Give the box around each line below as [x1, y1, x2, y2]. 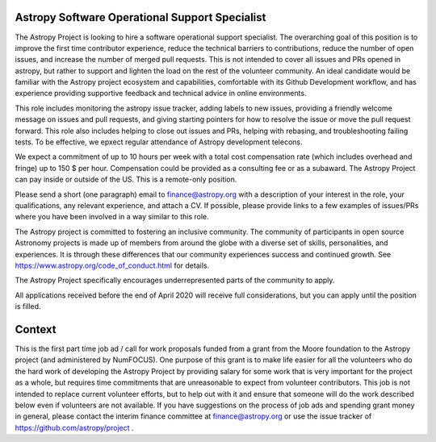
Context [15, 323, 57, 336]
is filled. [15, 302, 41, 311]
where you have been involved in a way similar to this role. [15, 212, 209, 222]
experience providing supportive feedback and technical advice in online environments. [15, 89, 307, 98]
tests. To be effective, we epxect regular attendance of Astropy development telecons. [15, 137, 303, 147]
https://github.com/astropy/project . [15, 423, 134, 432]
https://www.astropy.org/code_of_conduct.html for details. [15, 261, 210, 270]
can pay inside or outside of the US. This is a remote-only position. [15, 174, 237, 185]
